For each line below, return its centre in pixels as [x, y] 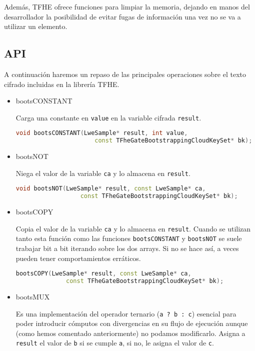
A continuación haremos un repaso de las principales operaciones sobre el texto [125, 74]
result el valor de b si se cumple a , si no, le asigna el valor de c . [115, 343]
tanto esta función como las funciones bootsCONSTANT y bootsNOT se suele [129, 238]
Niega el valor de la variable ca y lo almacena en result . [103, 173]
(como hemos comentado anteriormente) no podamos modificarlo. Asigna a [130, 333]
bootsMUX [33, 297]
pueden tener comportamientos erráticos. [78, 258]
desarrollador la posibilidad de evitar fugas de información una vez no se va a [122, 16]
